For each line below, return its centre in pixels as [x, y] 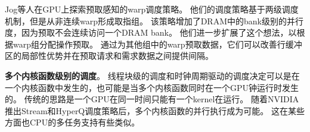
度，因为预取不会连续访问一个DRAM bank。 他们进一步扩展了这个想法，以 [151, 32]
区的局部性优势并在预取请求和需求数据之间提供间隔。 [109, 56]
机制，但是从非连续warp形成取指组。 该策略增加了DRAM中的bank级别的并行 [154, 21]
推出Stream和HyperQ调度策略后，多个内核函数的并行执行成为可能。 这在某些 [155, 110]
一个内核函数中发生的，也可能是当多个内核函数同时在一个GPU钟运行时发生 [152, 87]
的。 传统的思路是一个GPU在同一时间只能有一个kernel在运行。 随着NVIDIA [152, 99]
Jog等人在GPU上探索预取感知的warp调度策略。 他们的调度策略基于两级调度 [152, 9]
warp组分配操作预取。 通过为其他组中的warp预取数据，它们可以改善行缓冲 [157, 44]
